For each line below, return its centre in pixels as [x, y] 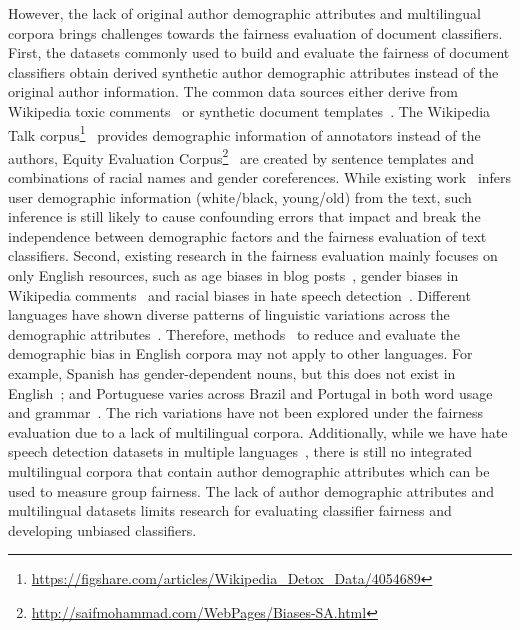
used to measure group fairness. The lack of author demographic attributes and [251, 490]
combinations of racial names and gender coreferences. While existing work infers [260, 177]
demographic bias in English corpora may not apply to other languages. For [240, 353]
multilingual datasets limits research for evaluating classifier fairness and [230, 510]
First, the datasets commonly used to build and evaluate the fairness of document [259, 52]
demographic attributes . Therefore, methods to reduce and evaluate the [234, 333]
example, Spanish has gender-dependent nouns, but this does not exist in [232, 373]
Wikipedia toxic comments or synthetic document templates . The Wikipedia [249, 110]
